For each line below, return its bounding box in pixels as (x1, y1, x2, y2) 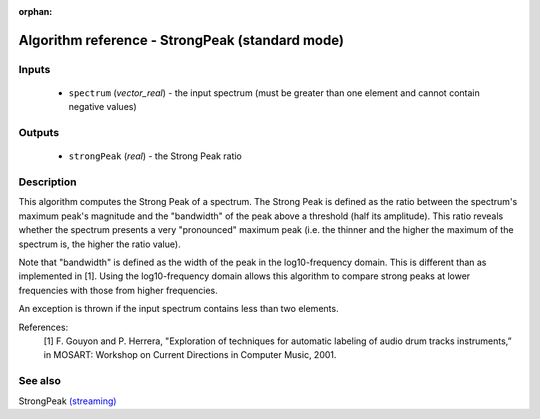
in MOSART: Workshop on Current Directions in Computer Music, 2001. (43, 349, 337, 361)
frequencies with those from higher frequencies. (18, 284, 219, 296)
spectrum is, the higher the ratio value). (18, 238, 181, 250)
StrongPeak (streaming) (18, 395, 117, 407)
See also (18, 374, 62, 388)
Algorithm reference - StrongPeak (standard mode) (18, 31, 345, 49)
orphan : (18, 6, 53, 17)
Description (18, 175, 77, 189)
